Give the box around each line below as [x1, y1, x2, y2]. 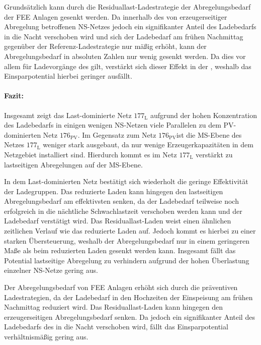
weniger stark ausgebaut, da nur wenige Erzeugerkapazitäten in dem [43, 139, 253, 150]
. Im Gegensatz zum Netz [77, 129, 156, 140]
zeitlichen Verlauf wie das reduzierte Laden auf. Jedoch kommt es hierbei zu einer [4, 225, 256, 236]
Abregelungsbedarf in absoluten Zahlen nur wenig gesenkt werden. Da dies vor [4, 50, 246, 61]
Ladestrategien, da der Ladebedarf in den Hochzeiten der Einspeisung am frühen [4, 292, 253, 302]
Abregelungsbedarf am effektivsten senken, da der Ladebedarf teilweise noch [4, 196, 239, 206]
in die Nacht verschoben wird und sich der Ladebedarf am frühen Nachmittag [4, 31, 243, 41]
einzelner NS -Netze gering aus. [4, 265, 98, 275]
